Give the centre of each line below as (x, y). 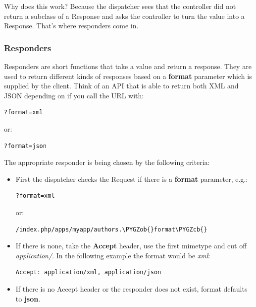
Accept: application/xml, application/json (88, 272)
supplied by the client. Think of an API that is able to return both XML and (121, 86)
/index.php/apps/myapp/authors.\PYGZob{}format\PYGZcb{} (111, 229)
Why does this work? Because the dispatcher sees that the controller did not (120, 6)
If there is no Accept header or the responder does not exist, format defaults (131, 288)
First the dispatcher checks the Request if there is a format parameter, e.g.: (132, 179)
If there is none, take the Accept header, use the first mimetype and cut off (131, 246)
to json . (28, 298)
